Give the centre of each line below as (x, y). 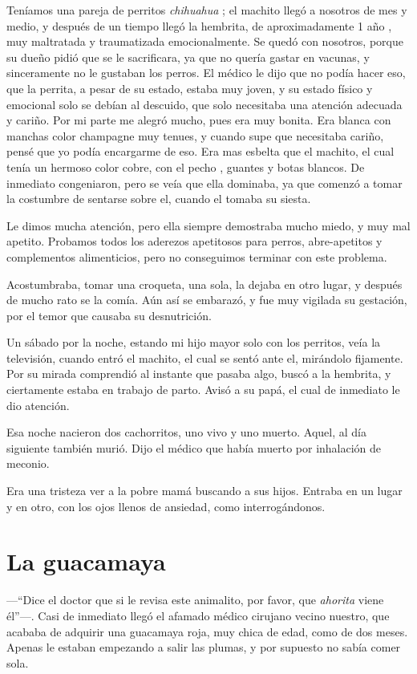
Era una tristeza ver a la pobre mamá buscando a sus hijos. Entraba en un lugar (204, 491)
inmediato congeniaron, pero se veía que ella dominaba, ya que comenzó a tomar (204, 183)
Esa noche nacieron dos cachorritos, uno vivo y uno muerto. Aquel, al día (186, 432)
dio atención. (38, 405)
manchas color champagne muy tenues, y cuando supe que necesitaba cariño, (195, 135)
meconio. (28, 463)
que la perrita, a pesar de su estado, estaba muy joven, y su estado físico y (190, 88)
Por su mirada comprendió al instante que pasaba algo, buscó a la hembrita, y (199, 374)
